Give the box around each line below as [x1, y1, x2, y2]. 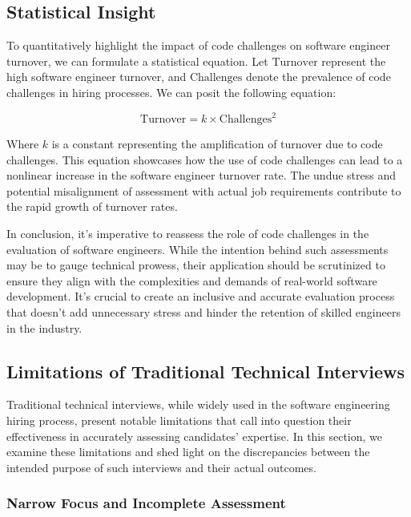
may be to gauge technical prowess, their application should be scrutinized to [6, 256, 385, 273]
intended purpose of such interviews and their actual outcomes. [6, 458, 316, 475]
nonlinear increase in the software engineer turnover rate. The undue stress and [6, 167, 397, 184]
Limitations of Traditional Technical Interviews [6, 358, 405, 383]
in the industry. [6, 319, 83, 336]
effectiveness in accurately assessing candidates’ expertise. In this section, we [6, 427, 382, 444]
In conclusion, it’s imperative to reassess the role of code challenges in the [6, 225, 369, 242]
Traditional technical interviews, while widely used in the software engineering [6, 396, 390, 413]
